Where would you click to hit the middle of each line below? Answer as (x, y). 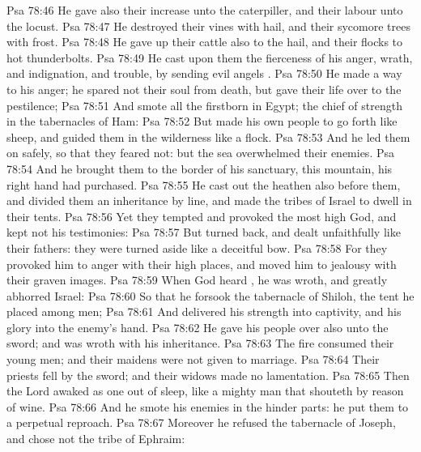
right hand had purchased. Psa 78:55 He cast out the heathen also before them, (204, 184)
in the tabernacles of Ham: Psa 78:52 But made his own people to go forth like (202, 121)
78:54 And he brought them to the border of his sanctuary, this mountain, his (200, 168)
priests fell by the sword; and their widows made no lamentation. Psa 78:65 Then (208, 375)
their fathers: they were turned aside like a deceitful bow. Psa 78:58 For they (197, 247)
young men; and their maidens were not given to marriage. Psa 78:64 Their (193, 359)
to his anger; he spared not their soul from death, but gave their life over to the (204, 89)
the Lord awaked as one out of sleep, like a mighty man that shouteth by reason (205, 391)
